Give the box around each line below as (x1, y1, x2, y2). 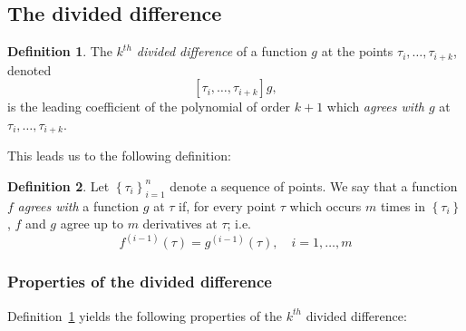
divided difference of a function (136, 42, 307, 61)
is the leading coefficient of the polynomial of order (7, 97, 291, 116)
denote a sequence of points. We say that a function (170, 176, 458, 195)
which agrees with (326, 97, 424, 116)
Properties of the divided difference (7, 270, 272, 293)
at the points (321, 42, 393, 61)
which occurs (289, 196, 362, 215)
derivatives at (142, 214, 218, 233)
